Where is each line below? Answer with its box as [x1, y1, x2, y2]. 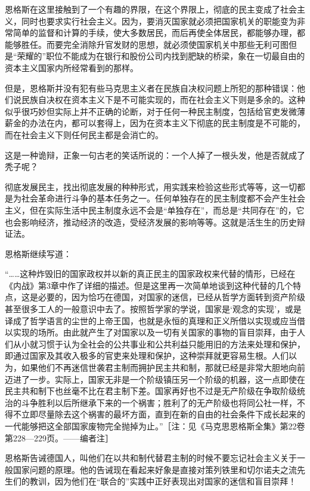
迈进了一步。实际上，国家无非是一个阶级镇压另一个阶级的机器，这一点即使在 [5, 373, 305, 385]
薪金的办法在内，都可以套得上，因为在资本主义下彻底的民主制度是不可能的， [5, 117, 305, 129]
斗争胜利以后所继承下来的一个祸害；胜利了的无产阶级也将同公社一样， [21, 396, 297, 408]
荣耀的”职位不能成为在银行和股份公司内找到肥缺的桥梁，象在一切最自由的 [17, 50, 305, 62]
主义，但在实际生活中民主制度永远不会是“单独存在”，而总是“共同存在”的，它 [5, 203, 305, 216]
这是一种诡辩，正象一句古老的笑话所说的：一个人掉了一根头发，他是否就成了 [5, 148, 305, 161]
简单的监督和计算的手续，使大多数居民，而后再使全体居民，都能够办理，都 [13, 26, 305, 39]
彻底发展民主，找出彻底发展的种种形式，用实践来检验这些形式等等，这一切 [5, 180, 297, 193]
